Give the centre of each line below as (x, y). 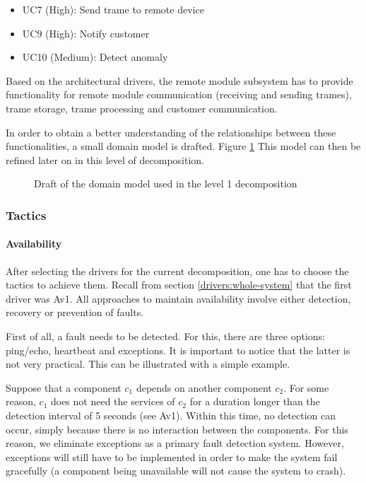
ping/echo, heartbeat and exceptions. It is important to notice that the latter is (178, 350)
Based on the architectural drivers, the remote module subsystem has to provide (179, 80)
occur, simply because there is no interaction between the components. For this (177, 429)
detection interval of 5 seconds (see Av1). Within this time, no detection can (171, 415)
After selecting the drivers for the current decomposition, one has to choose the (177, 270)
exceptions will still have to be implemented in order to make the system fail (172, 456)
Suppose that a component (64, 387)
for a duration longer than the (255, 401)
